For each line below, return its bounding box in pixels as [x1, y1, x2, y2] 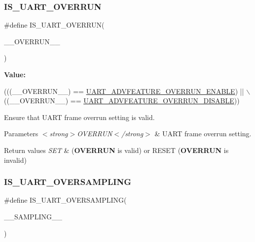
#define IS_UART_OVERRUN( [4, 20, 105, 30]
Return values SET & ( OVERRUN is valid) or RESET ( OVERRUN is [4, 145, 229, 155]
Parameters [4, 128, 38, 139]
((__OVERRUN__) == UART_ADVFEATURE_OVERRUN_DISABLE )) [4, 95, 240, 106]
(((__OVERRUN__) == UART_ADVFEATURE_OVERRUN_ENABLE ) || [4, 86, 244, 96]
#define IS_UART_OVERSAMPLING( [4, 195, 127, 205]
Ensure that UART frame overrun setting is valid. [4, 112, 155, 122]
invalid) [4, 154, 27, 165]
